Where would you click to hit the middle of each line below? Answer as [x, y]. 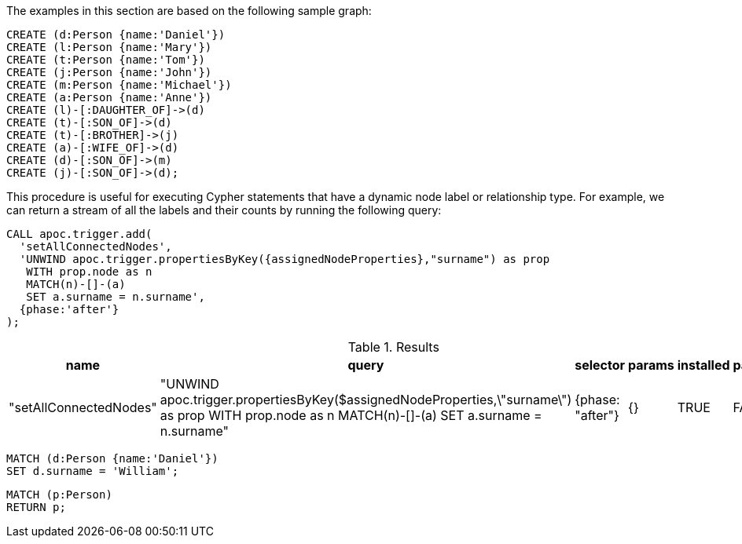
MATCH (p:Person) [59, 495]
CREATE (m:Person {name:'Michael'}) [119, 85]
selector [600, 365]
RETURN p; [36, 507]
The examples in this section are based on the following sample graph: [189, 11]
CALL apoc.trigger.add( [79, 234]
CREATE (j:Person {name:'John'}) [109, 72]
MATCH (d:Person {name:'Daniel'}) [112, 458]
